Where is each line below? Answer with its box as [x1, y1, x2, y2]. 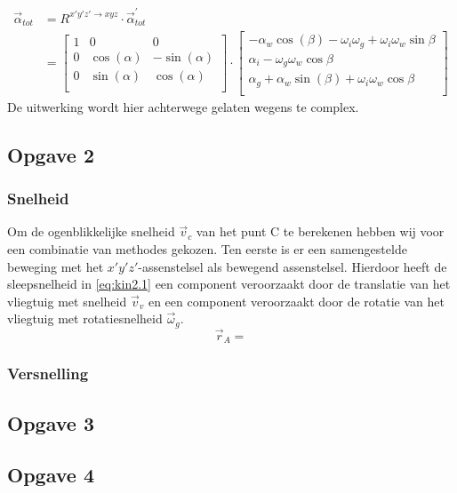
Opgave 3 [7, 409, 94, 436]
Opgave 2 [7, 140, 94, 168]
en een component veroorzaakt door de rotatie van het [148, 291, 445, 310]
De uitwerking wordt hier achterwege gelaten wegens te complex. [7, 97, 359, 115]
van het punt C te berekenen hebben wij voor [196, 222, 445, 241]
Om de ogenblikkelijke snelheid [7, 222, 175, 241]
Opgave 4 [7, 461, 94, 489]
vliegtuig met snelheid [7, 291, 127, 310]
